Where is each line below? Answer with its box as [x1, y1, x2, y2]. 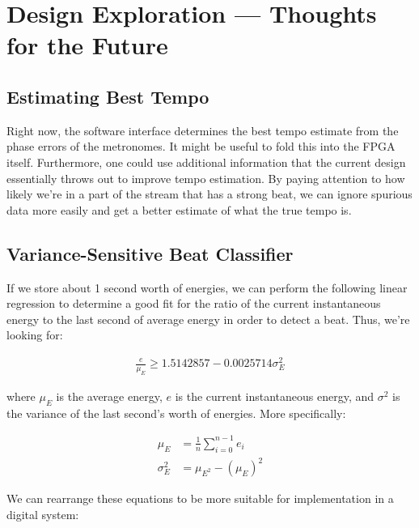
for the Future [6, 28, 168, 62]
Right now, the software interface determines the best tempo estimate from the [6, 121, 399, 138]
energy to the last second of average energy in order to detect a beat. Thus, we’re [6, 310, 410, 327]
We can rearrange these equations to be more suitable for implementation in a [6, 490, 394, 507]
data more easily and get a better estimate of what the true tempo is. [6, 201, 352, 218]
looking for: [6, 326, 63, 343]
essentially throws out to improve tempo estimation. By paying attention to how [6, 169, 405, 186]
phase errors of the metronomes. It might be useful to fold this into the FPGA [6, 138, 396, 155]
